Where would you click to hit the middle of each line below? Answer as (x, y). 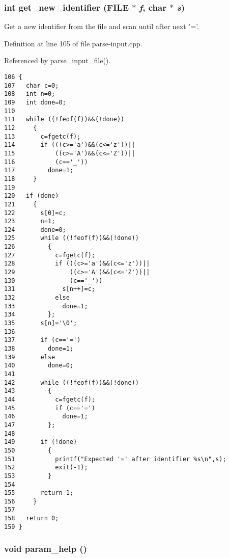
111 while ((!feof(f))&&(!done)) (64, 119)
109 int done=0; (35, 102)
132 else (37, 298)
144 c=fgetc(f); (50, 399)
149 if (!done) (41, 442)
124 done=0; (35, 230)
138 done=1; (39, 349)
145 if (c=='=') (50, 408)
